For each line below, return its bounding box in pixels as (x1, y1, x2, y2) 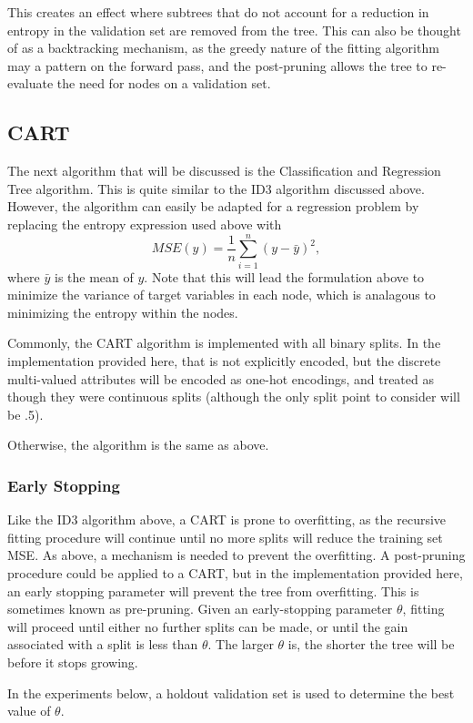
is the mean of (55, 267, 134, 286)
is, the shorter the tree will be (287, 635, 455, 654)
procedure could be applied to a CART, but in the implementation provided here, (7, 564, 463, 583)
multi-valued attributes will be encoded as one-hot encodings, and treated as (7, 369, 434, 388)
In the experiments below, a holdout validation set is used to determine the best (7, 683, 455, 702)
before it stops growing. (7, 652, 138, 671)
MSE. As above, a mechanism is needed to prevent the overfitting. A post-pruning (7, 545, 466, 565)
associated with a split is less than (7, 635, 198, 654)
